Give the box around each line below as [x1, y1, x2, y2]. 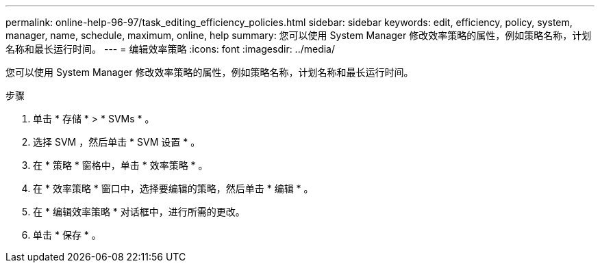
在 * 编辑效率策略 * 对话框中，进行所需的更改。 [33, 206, 245, 217]
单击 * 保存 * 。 [33, 229, 101, 241]
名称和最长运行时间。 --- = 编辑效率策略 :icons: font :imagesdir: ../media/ [5, 43, 336, 55]
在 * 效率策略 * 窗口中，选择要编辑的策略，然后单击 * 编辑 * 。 [33, 183, 314, 194]
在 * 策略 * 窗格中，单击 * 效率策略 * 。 [33, 159, 208, 171]
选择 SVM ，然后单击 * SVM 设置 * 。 [33, 136, 201, 148]
